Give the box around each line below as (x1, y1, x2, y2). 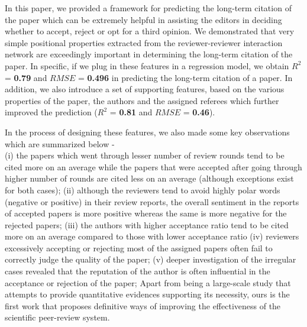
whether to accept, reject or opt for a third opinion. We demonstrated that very (5, 25, 295, 37)
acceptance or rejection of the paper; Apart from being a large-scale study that (5, 276, 291, 289)
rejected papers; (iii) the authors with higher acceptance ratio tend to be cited (5, 218, 289, 231)
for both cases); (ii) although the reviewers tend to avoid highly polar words (5, 183, 280, 196)
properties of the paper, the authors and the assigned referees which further (5, 94, 279, 106)
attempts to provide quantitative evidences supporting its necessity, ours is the (5, 288, 290, 300)
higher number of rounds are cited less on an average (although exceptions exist (5, 172, 294, 184)
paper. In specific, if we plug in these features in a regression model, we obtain (5, 59, 289, 72)
